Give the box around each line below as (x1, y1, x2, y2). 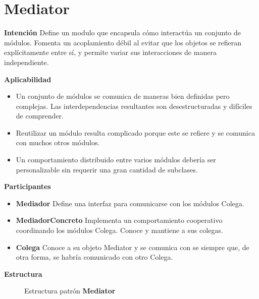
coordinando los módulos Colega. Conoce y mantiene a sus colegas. (16, 225, 223, 235)
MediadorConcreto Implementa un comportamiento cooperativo (16, 215, 223, 225)
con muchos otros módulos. (16, 137, 100, 148)
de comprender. (16, 110, 64, 121)
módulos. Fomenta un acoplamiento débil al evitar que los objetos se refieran (4, 37, 242, 47)
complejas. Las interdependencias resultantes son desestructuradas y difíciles (16, 100, 252, 111)
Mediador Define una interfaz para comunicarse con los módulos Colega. (16, 198, 244, 208)
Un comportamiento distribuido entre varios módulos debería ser (16, 154, 216, 165)
